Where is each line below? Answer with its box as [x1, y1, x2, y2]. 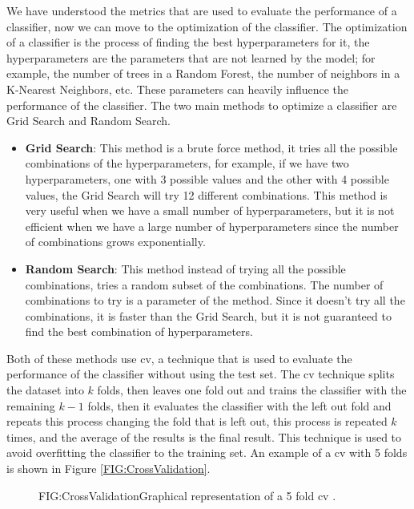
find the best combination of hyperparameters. [25, 323, 253, 340]
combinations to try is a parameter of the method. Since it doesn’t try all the [25, 292, 405, 309]
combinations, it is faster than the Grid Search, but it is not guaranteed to [25, 307, 392, 324]
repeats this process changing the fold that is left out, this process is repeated [6, 413, 388, 430]
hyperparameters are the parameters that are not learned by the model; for [6, 49, 376, 66]
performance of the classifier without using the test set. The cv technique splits [6, 366, 395, 382]
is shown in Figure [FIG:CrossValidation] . [6, 460, 211, 477]
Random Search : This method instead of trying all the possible [25, 260, 346, 277]
